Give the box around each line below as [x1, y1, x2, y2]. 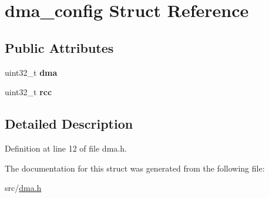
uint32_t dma [5, 66, 58, 78]
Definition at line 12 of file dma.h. [5, 142, 127, 154]
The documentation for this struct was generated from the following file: [5, 162, 265, 174]
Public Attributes [5, 38, 114, 56]
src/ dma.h [5, 182, 42, 194]
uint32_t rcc [5, 86, 52, 98]
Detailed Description [5, 115, 133, 133]
